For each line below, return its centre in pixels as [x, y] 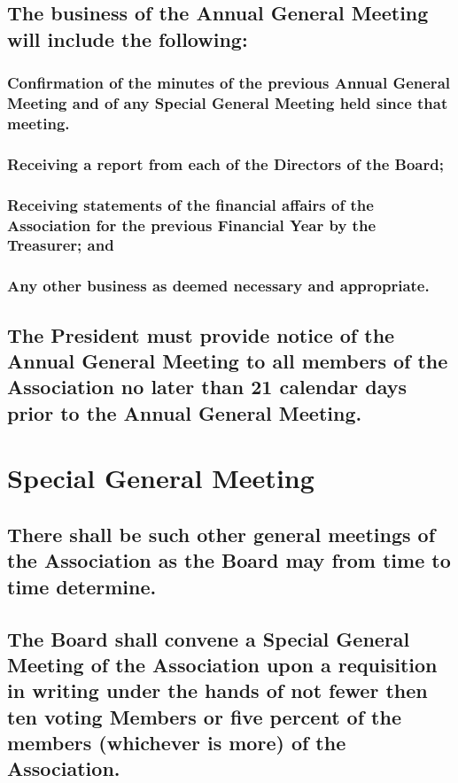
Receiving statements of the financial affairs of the [190, 204]
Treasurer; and [61, 245]
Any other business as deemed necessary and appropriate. [218, 286]
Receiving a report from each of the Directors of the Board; [225, 163]
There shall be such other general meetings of [221, 534]
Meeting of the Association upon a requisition [222, 664]
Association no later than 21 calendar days [207, 387]
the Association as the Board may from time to [229, 560]
